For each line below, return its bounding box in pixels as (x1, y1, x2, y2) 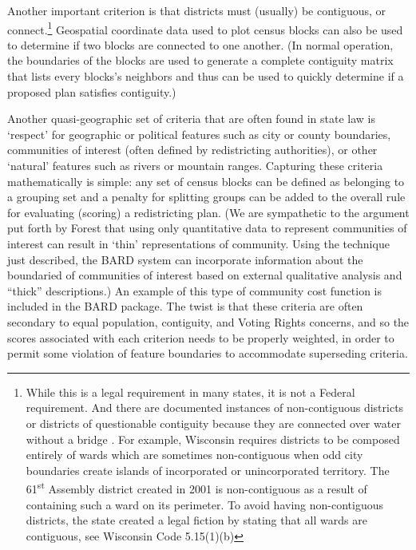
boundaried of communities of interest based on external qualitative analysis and (7, 267, 402, 283)
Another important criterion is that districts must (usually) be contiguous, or (7, 2, 386, 18)
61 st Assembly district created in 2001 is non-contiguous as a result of (26, 478, 367, 497)
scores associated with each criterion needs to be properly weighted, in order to (7, 329, 394, 346)
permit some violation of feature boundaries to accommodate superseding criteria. (7, 345, 408, 362)
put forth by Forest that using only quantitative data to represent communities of (7, 220, 407, 236)
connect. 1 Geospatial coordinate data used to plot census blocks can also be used (7, 18, 403, 38)
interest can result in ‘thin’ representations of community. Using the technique (7, 235, 390, 251)
